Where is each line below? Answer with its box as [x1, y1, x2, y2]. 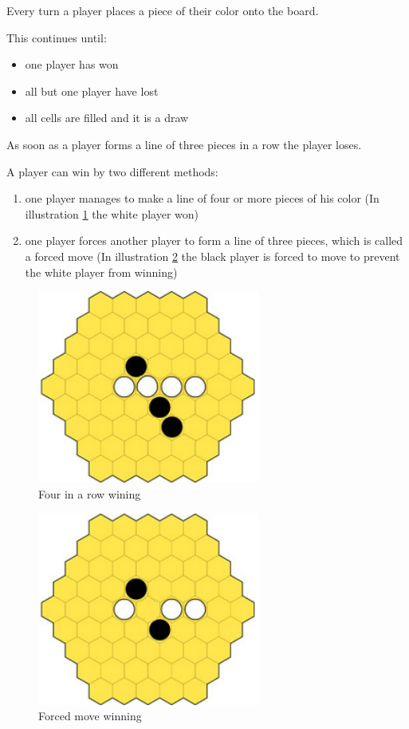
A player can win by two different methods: [6, 163, 218, 179]
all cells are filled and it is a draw [25, 109, 189, 126]
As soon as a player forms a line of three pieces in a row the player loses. [6, 136, 362, 152]
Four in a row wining [38, 485, 141, 502]
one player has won [25, 56, 119, 73]
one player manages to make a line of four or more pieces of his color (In [25, 190, 380, 207]
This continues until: [6, 29, 107, 45]
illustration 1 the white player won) [25, 205, 199, 222]
